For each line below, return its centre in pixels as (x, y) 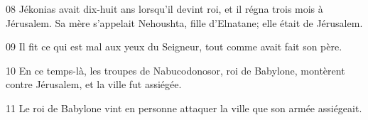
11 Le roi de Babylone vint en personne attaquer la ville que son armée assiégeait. (184, 108)
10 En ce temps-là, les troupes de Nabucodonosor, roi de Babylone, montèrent (175, 70)
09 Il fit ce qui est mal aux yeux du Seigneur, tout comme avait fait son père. (174, 47)
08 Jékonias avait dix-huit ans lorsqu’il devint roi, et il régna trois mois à (164, 9)
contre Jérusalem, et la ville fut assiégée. (94, 84)
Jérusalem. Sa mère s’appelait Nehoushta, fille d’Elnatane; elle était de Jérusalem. (184, 22)
